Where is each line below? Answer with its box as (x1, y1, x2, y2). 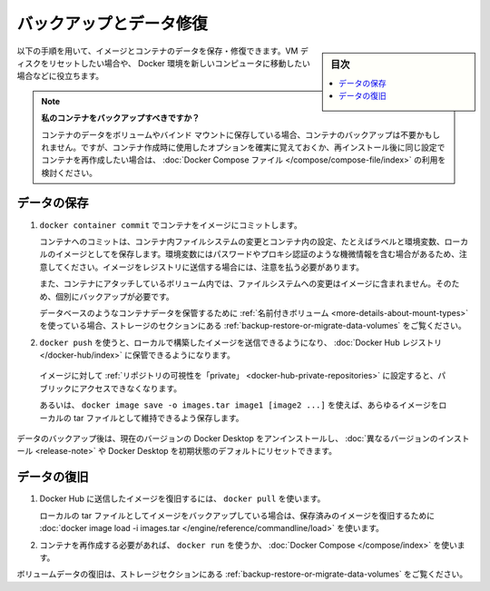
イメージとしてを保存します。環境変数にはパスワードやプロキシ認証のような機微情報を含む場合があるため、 (54, 249, 460, 260)
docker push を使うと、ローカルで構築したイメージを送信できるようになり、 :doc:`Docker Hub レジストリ (39, 337, 442, 348)
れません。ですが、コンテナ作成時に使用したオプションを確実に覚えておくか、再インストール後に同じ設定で (41, 142, 446, 153)
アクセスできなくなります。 (78, 382, 181, 394)
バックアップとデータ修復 (16, 14, 209, 34)
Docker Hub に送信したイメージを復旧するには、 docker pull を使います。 (39, 493, 326, 504)
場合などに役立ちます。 (16, 71, 104, 82)
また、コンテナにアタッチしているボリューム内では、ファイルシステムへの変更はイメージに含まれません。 (39, 278, 436, 290)
